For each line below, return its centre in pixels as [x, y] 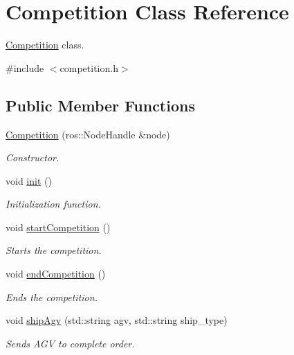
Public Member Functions [100, 105]
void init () [29, 180]
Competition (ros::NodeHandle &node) [88, 134]
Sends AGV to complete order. [70, 343]
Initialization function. [53, 204]
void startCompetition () [58, 227]
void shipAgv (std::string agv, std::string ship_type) [117, 320]
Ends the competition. [52, 297]
